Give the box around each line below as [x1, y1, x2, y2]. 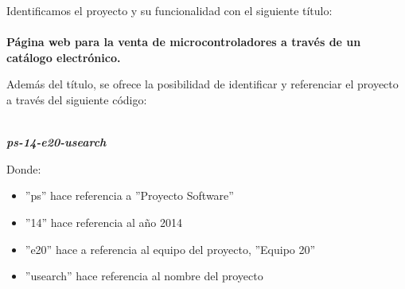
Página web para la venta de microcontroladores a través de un [6, 33, 361, 50]
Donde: [6, 160, 41, 177]
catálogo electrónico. [6, 49, 121, 65]
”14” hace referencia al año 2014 [25, 213, 183, 230]
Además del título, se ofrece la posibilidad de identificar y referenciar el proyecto [6, 76, 399, 92]
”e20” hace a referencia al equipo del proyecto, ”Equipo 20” [25, 240, 316, 257]
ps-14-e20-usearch [6, 134, 107, 150]
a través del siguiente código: [6, 91, 147, 107]
